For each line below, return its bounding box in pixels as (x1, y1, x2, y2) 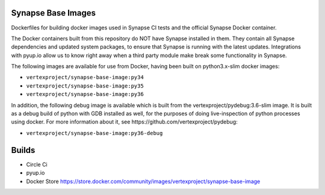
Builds (11, 145, 36, 155)
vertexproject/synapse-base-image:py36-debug (26, 130, 163, 136)
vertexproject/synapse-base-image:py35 (26, 82, 144, 89)
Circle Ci (26, 161, 48, 168)
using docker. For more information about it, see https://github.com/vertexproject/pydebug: (11, 118, 238, 125)
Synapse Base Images (11, 8, 96, 18)
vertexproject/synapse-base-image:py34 (26, 74, 144, 81)
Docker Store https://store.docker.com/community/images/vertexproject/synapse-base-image (26, 178, 261, 185)
